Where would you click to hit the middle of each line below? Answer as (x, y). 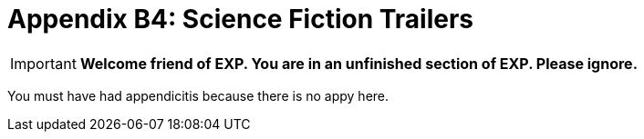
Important (43, 63)
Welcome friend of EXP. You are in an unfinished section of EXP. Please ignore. (358, 63)
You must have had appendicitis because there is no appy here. (198, 95)
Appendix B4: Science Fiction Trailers (241, 19)
